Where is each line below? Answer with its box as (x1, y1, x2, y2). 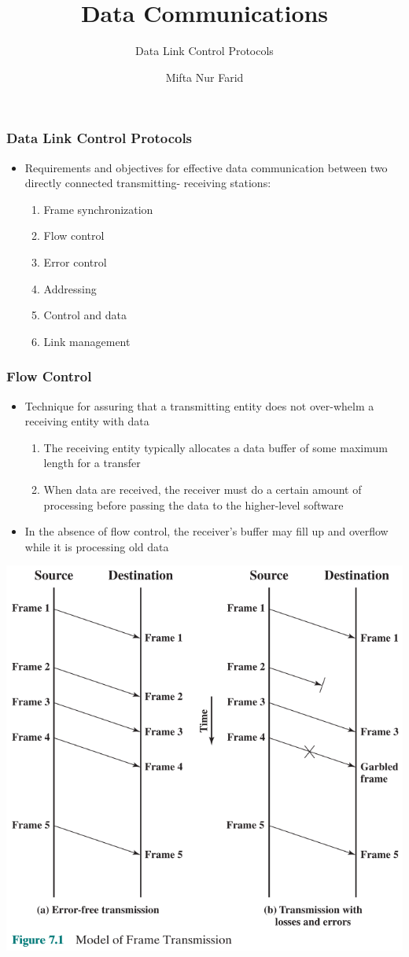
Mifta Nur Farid (165, 68, 244, 85)
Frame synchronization (43, 201, 153, 217)
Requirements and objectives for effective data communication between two (24, 159, 388, 175)
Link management (43, 333, 131, 349)
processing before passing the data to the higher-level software (43, 496, 344, 513)
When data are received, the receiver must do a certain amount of (43, 480, 362, 497)
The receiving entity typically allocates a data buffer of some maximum (43, 439, 388, 455)
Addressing (43, 280, 97, 296)
